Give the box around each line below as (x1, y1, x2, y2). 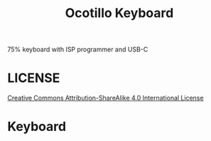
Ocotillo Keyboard (65, 5, 174, 21)
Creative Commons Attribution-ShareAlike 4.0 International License (7, 94, 204, 103)
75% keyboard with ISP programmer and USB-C (7, 45, 148, 54)
